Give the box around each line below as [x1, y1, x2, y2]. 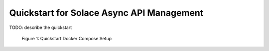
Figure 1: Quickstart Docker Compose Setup [21, 35, 112, 41]
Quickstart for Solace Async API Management [9, 7, 204, 18]
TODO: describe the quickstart [9, 25, 72, 30]
